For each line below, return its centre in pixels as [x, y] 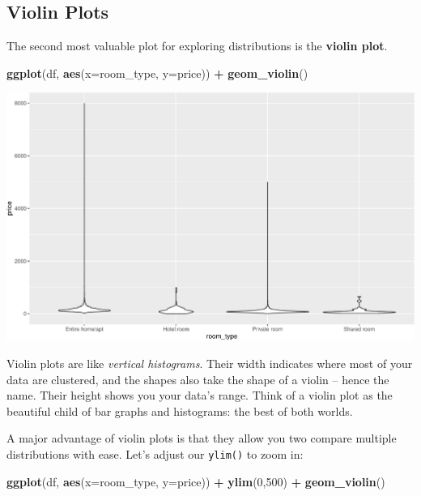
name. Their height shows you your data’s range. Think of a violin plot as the [200, 395]
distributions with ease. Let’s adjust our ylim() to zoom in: [155, 453]
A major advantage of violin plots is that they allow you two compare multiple [202, 438]
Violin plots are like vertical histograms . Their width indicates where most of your [210, 363]
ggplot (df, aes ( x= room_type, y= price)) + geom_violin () [157, 73]
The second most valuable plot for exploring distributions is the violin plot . [197, 46]
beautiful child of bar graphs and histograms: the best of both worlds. [180, 410]
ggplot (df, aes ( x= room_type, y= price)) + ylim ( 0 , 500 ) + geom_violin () [196, 481]
